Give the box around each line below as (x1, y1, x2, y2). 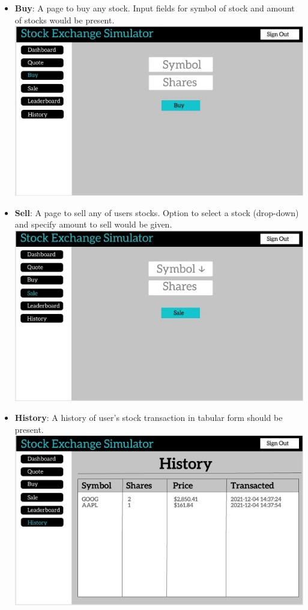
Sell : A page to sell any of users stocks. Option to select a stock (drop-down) (14, 206, 299, 219)
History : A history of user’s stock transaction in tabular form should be (14, 411, 283, 424)
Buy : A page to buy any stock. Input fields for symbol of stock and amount (14, 2, 295, 14)
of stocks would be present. (14, 13, 115, 26)
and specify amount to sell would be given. (14, 218, 172, 231)
